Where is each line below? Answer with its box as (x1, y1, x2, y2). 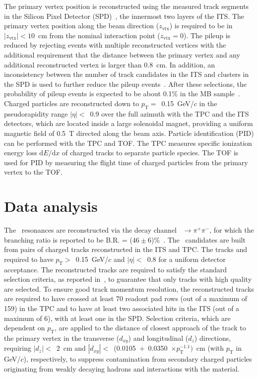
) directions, (194, 332, 231, 343)
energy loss (4, 147, 37, 158)
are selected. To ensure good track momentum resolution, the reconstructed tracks (4, 283, 254, 294)
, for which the (209, 225, 254, 235)
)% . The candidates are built (151, 234, 246, 245)
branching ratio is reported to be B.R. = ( (4, 234, 132, 245)
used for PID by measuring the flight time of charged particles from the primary (4, 157, 248, 167)
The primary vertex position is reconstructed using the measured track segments (4, 1, 249, 11)
